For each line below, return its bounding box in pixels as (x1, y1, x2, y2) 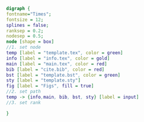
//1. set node (6, 45, 41, 51)
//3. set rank (6, 99, 41, 105)
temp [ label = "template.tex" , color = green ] (6, 50, 123, 56)
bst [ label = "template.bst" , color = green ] (6, 72, 120, 78)
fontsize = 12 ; (6, 17, 44, 23)
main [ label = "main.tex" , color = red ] (6, 61, 108, 67)
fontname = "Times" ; (6, 11, 52, 17)
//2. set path (6, 89, 41, 95)
